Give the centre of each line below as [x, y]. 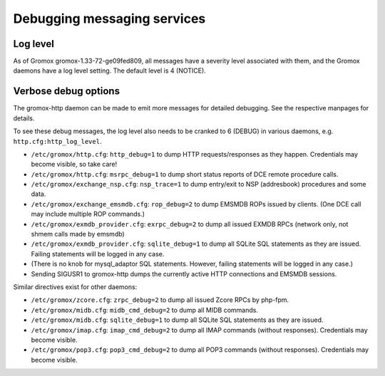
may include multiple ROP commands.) [88, 214]
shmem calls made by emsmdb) [78, 234]
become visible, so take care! [74, 164]
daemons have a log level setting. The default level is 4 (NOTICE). [109, 70]
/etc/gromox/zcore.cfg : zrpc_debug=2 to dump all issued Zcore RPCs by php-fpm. [160, 300]
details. [24, 118]
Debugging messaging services [109, 19]
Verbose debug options [67, 92]
